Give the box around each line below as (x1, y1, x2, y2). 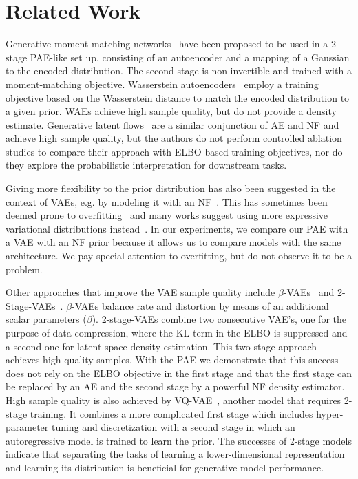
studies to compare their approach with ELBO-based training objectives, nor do (6, 144, 343, 158)
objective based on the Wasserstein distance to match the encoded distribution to (6, 90, 350, 105)
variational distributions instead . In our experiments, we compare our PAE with (6, 221, 348, 235)
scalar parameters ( (6, 312, 87, 326)
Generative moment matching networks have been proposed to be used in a (6, 36, 328, 51)
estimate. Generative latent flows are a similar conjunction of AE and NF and (6, 117, 339, 131)
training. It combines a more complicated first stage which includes (30, 406, 313, 421)
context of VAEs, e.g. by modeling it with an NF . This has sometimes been (6, 194, 328, 209)
